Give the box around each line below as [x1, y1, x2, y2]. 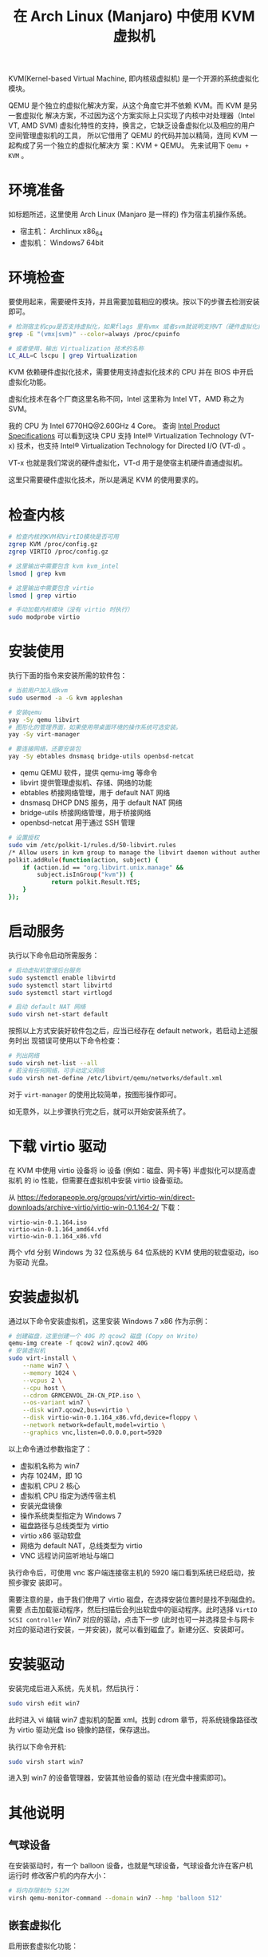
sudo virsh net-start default [8, 1011, 109, 1019]
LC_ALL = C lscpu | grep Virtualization [8, 352, 137, 360]
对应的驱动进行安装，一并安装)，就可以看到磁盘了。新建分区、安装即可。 [8, 1624, 249, 1634]
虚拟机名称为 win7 [19, 1460, 80, 1470]
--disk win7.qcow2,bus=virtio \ [22, 1406, 130, 1414]
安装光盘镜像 [19, 1500, 62, 1510]
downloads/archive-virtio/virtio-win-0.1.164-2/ [8, 1202, 160, 1212]
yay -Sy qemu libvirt [8, 715, 81, 723]
